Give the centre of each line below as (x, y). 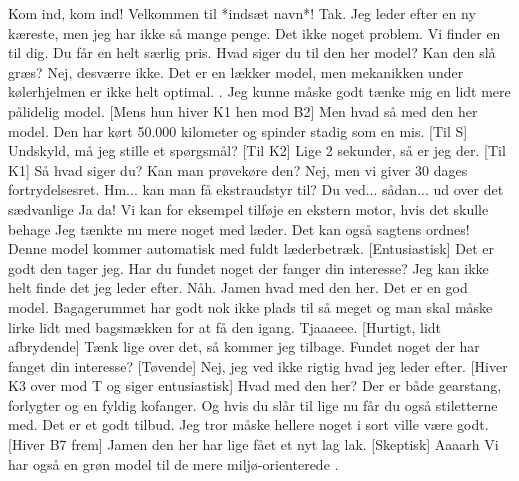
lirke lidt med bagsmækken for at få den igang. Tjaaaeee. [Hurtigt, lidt (225, 326)
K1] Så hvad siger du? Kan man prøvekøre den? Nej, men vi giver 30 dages (238, 169)
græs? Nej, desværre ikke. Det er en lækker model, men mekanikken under (236, 71)
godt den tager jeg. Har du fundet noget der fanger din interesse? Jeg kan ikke (248, 267)
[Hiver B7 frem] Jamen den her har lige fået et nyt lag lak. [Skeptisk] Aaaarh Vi (253, 444)
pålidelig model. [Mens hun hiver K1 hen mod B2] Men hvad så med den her (243, 110)
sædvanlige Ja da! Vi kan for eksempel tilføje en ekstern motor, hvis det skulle (248, 208)
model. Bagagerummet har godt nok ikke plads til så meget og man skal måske (250, 306)
